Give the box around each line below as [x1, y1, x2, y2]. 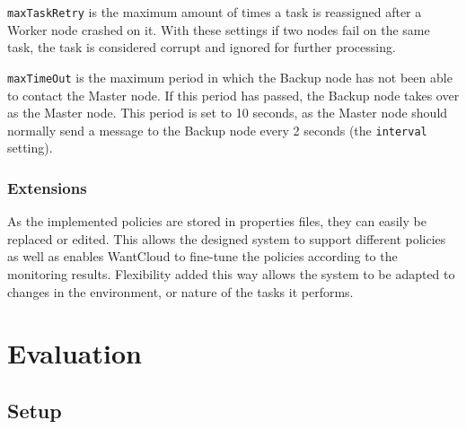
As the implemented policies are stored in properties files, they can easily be [7, 212, 426, 231]
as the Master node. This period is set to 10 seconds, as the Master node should [7, 103, 448, 122]
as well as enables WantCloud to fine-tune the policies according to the [7, 247, 398, 266]
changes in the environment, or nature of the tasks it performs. [7, 282, 354, 301]
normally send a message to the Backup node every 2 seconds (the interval [7, 120, 427, 139]
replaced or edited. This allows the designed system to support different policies [7, 229, 446, 248]
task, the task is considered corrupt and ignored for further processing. [7, 38, 396, 57]
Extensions [7, 176, 87, 198]
